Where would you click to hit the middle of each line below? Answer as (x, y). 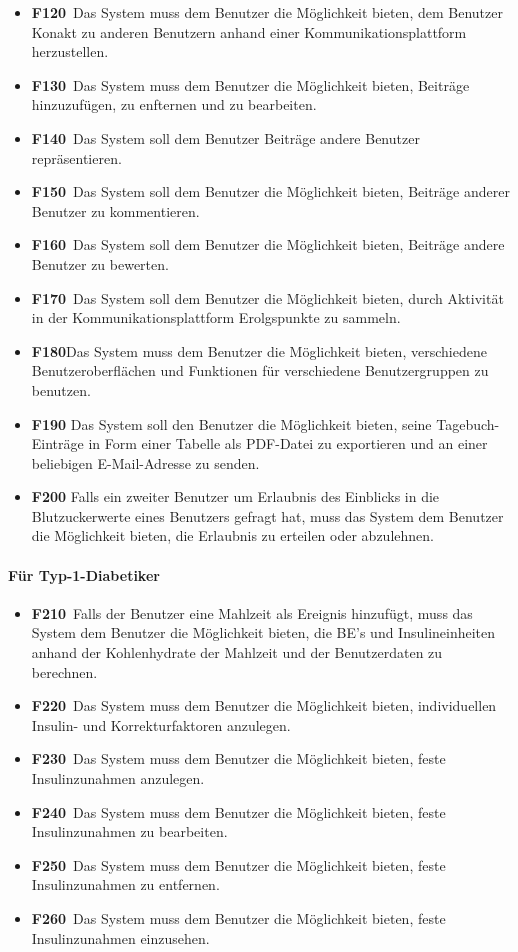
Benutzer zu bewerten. (100, 263)
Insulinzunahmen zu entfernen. (125, 884)
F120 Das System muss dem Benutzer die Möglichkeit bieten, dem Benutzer (267, 12)
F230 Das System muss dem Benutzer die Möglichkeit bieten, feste (238, 758)
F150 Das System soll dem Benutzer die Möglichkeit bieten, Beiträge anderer (270, 191)
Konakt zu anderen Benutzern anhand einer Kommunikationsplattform (249, 31)
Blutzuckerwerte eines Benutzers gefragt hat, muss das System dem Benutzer (267, 515)
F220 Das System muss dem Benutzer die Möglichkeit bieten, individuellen (264, 705)
